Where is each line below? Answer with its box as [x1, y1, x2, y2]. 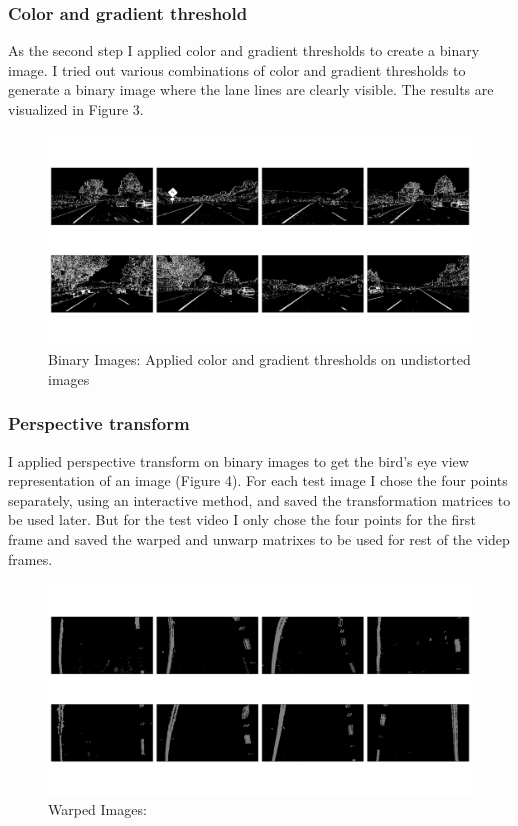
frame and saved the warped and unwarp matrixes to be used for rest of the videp [8, 528, 510, 549]
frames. [8, 548, 53, 569]
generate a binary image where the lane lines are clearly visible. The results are [8, 79, 494, 100]
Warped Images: [48, 798, 147, 819]
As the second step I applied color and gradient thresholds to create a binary [8, 40, 480, 61]
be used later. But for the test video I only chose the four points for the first [8, 509, 476, 530]
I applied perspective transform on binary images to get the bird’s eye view [8, 450, 469, 471]
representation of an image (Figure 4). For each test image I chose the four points [8, 470, 508, 491]
